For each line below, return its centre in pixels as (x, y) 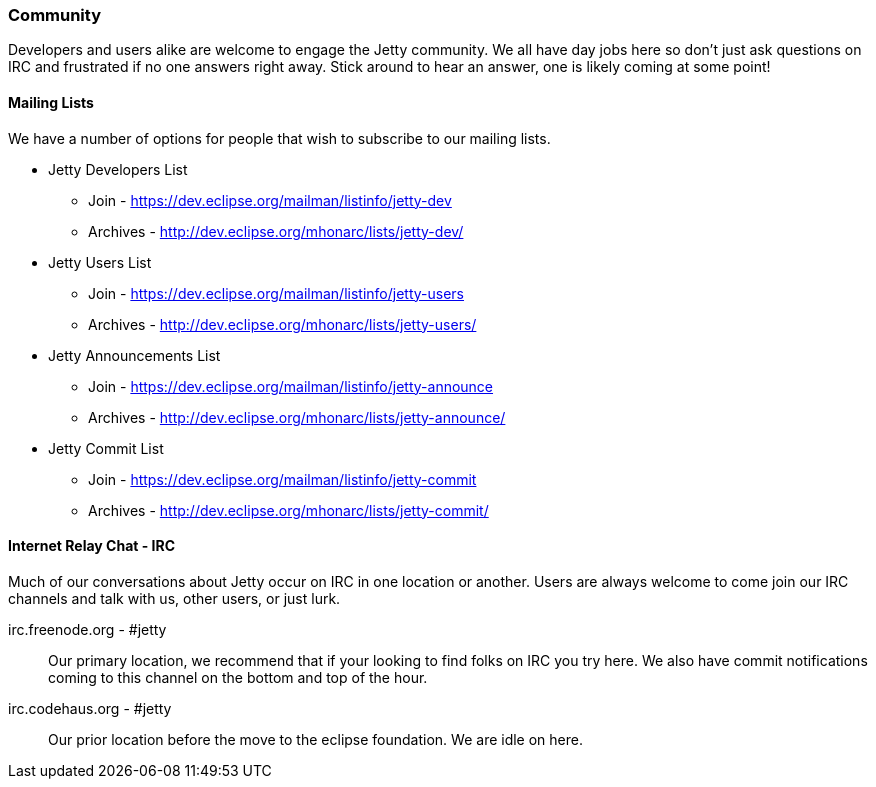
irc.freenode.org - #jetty (87, 629)
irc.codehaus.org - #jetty (90, 708)
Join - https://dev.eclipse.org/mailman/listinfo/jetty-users (276, 293)
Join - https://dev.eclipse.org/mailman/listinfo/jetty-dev (270, 200)
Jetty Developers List (118, 169)
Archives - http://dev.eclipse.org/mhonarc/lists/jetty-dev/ (276, 231)
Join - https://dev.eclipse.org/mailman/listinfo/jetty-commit (282, 479)
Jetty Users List (100, 262)
